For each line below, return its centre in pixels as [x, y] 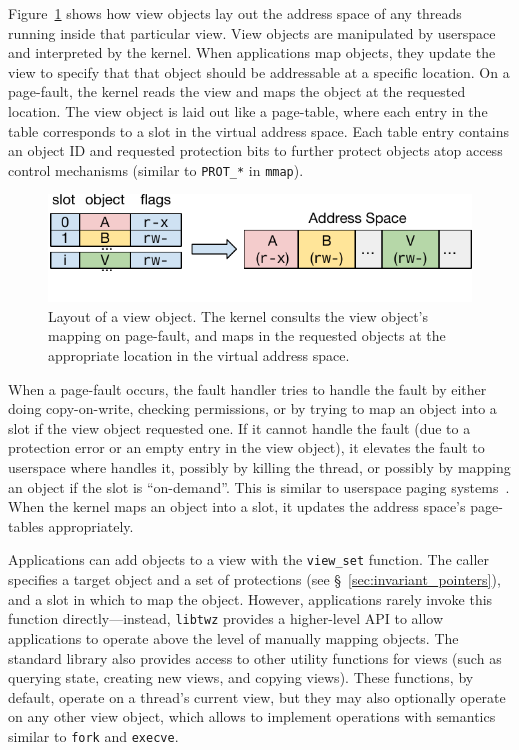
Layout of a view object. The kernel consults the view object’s [238, 315]
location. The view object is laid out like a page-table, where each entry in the [248, 110]
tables [26, 525]
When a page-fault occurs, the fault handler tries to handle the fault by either [247, 388]
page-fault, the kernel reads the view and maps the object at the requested [237, 91]
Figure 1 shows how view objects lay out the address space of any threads [235, 13]
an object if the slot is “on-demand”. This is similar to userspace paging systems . [259, 486]
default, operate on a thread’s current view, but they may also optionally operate [257, 696]
